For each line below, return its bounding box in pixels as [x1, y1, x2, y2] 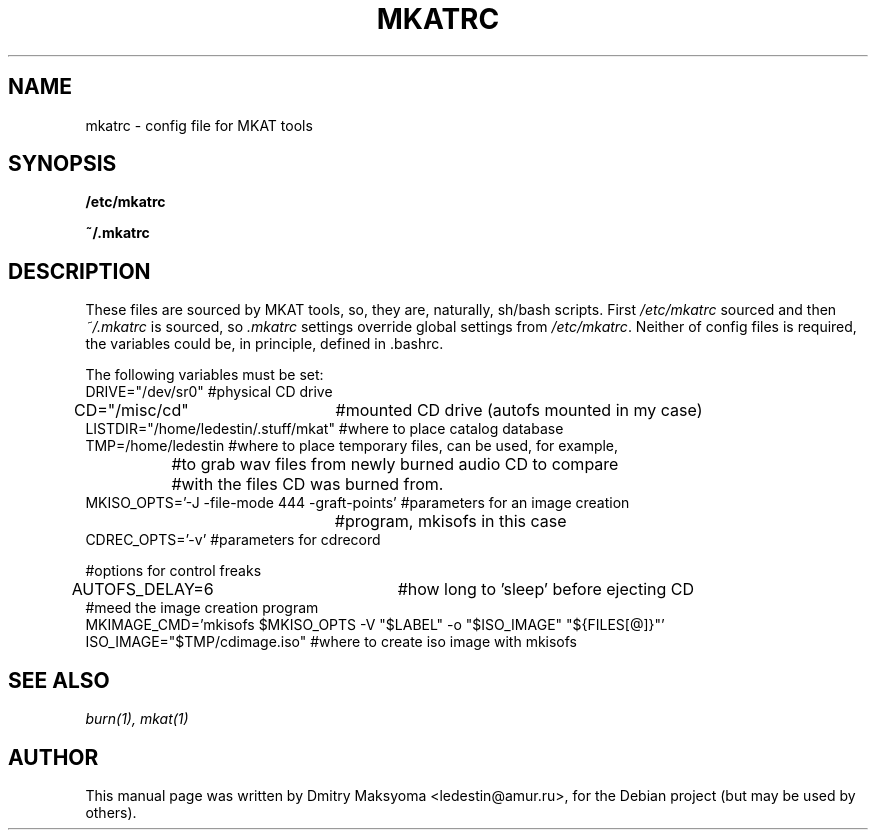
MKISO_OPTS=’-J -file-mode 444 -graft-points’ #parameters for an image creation [85, 494, 630, 512]
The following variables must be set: [85, 366, 324, 384]
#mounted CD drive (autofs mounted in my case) [335, 400, 703, 421]
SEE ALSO [8, 667, 110, 693]
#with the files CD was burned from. [171, 474, 444, 495]
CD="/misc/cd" [74, 400, 189, 421]
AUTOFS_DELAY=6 [71, 579, 214, 600]
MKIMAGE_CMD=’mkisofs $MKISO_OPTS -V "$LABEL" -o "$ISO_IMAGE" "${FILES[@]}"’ [85, 616, 665, 634]
